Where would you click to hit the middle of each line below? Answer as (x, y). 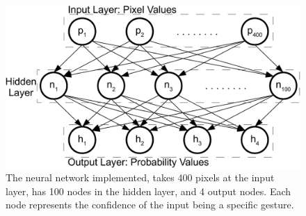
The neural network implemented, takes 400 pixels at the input (140, 177)
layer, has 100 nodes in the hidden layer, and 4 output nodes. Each (148, 191)
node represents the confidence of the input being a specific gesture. (150, 205)
